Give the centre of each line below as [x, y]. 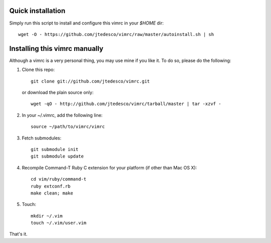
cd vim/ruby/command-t [59, 179]
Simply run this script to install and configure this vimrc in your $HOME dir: [87, 23]
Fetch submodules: [42, 138]
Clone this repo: [38, 69]
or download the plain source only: [58, 92]
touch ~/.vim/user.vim [59, 223]
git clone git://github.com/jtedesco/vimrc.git [90, 81]
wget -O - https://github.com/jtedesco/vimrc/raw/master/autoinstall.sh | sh [116, 34]
